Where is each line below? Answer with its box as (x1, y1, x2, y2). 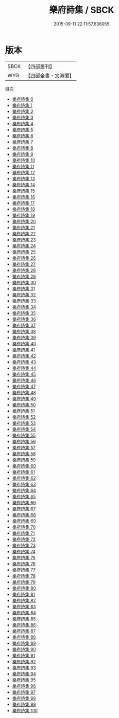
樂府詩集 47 (12, 383, 36, 389)
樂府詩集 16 (12, 194, 35, 200)
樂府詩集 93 (12, 665, 36, 671)
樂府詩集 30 (12, 279, 36, 285)
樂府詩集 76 (12, 561, 36, 566)
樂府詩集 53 (12, 420, 36, 426)
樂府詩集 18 (12, 206, 35, 212)
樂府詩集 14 (12, 181, 35, 187)
